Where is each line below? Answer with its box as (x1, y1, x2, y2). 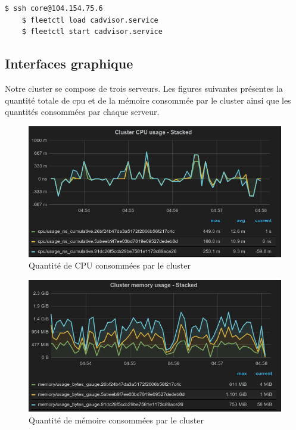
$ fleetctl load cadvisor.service (21, 15, 158, 24)
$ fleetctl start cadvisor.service (21, 27, 163, 36)
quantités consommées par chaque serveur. (5, 105, 160, 118)
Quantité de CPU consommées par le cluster (29, 259, 191, 272)
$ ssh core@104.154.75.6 (5, 4, 103, 13)
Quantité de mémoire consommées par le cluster (29, 413, 204, 426)
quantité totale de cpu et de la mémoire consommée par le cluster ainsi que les (5, 94, 291, 106)
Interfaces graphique (5, 54, 133, 73)
